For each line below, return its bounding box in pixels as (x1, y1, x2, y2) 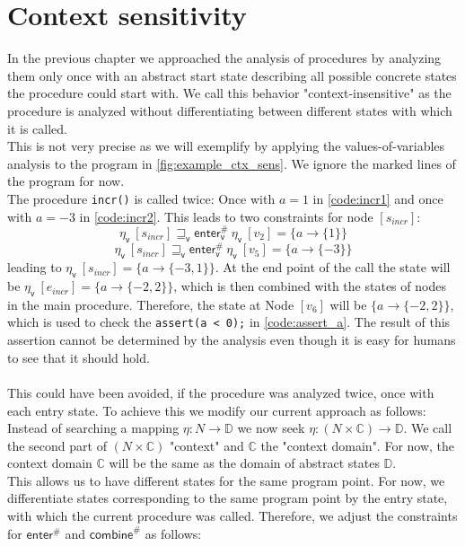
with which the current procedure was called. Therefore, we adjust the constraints (7, 506, 458, 525)
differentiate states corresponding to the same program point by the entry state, (7, 489, 448, 507)
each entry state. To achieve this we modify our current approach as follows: (7, 401, 426, 419)
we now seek (237, 418, 305, 437)
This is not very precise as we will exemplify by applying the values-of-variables (7, 136, 445, 155)
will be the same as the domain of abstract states (109, 454, 380, 472)
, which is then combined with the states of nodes (173, 277, 446, 295)
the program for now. (7, 172, 125, 190)
